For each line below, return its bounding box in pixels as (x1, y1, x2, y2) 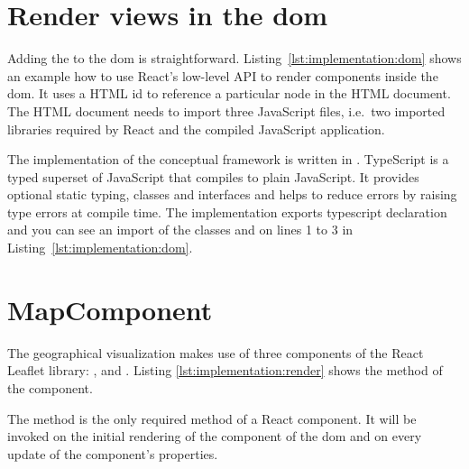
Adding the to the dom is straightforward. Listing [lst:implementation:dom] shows (7, 49, 462, 68)
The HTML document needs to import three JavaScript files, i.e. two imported (7, 101, 446, 120)
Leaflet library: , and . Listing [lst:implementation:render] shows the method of (7, 361, 443, 380)
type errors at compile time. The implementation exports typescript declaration (7, 202, 447, 221)
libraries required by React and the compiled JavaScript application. (7, 119, 385, 138)
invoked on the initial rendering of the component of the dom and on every (7, 427, 422, 446)
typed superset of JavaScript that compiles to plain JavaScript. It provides (7, 167, 419, 186)
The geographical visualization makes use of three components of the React (7, 343, 424, 362)
